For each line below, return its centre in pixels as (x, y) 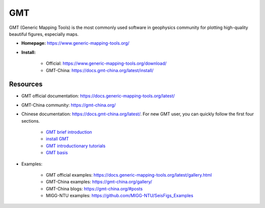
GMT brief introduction (69, 132)
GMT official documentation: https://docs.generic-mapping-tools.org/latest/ (98, 96)
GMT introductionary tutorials (76, 146)
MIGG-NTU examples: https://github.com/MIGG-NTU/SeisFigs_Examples (119, 196)
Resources (26, 84)
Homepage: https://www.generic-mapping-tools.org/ (75, 43)
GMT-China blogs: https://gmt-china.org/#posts (94, 188)
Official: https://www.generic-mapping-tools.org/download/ (106, 63)
